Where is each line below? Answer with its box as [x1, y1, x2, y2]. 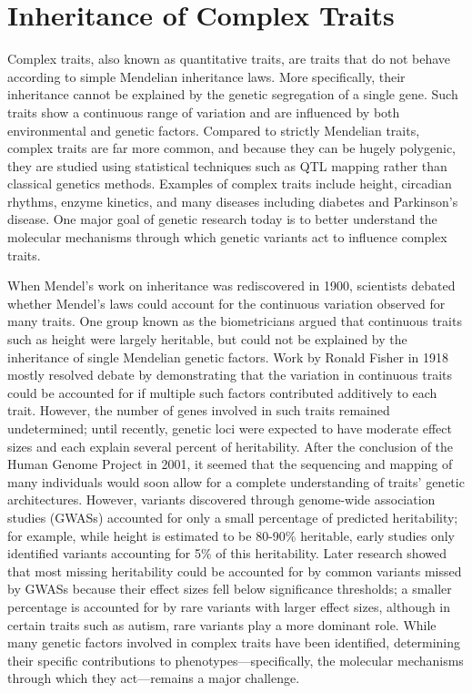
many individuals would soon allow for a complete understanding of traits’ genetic [7, 472, 465, 491]
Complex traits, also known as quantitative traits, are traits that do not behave [7, 49, 451, 68]
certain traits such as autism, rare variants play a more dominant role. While [7, 615, 437, 634]
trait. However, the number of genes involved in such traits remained [7, 401, 390, 420]
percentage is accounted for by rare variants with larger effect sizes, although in [7, 596, 451, 616]
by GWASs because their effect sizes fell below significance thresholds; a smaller [7, 579, 452, 598]
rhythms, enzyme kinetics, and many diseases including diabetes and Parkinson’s [7, 191, 458, 210]
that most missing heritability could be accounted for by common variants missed [7, 561, 462, 580]
